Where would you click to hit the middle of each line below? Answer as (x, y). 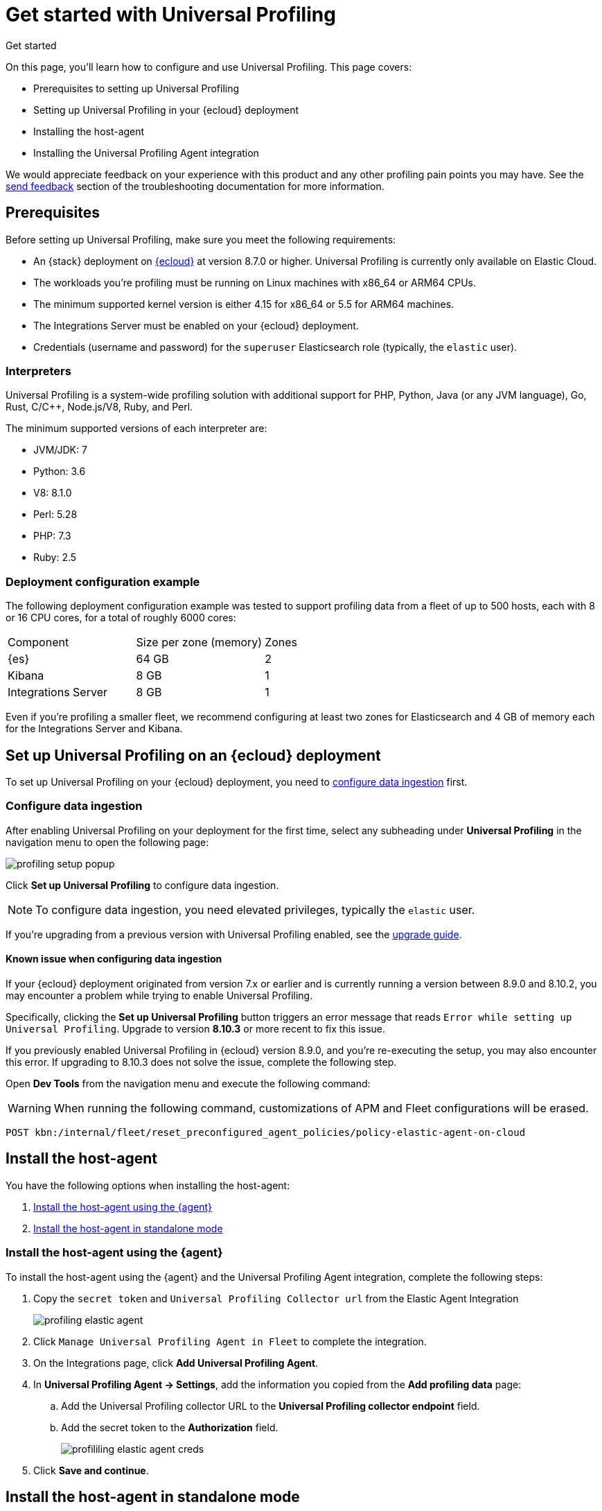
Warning (29, 1108)
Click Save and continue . (91, 1470)
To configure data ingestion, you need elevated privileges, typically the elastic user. (255, 909)
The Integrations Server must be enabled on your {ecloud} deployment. (196, 325)
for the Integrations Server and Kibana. (94, 729)
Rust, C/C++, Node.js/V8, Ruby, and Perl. (99, 407)
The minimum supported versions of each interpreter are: (136, 429)
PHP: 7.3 (52, 536)
